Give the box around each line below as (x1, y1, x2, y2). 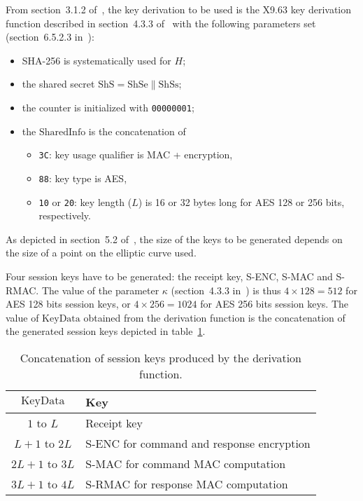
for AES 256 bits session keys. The (200, 296, 349, 311)
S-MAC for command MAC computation (85, 455, 286, 472)
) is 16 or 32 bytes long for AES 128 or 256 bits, (138, 194, 345, 209)
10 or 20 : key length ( (38, 194, 132, 209)
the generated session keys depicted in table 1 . (6, 324, 206, 338)
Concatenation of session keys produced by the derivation (20, 349, 301, 366)
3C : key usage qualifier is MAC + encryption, (38, 147, 233, 162)
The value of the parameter (41, 282, 159, 297)
